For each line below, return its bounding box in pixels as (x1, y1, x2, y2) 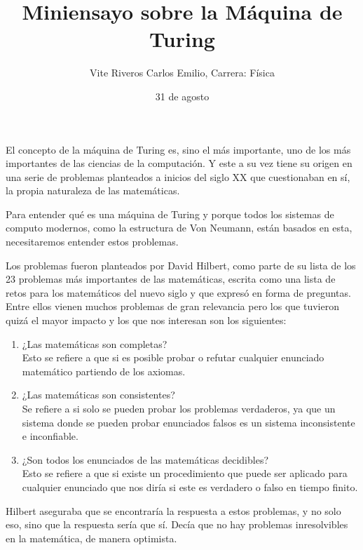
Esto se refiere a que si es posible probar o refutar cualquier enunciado (22, 350, 324, 365)
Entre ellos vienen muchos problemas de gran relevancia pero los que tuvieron (6, 299, 339, 314)
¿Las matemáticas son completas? (22, 336, 167, 351)
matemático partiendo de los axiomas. (22, 363, 186, 378)
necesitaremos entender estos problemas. (6, 234, 179, 249)
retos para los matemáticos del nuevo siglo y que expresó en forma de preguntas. (6, 285, 351, 300)
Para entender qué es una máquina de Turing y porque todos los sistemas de (6, 206, 334, 221)
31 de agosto (155, 88, 210, 103)
